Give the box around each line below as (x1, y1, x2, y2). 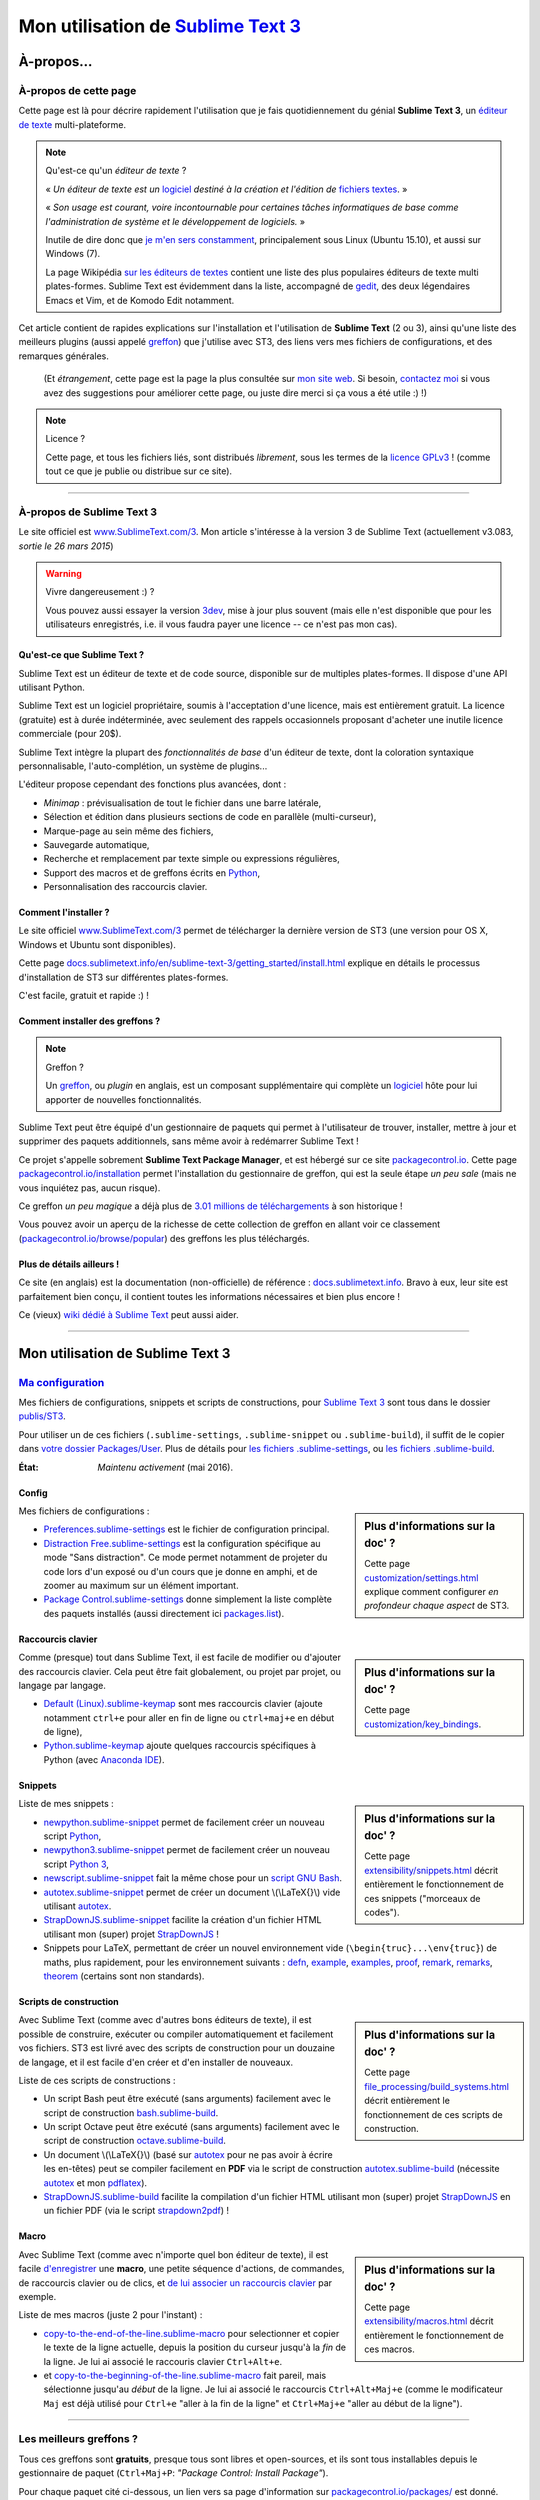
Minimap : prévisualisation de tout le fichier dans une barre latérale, (43, 796, 322, 809)
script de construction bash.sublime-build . (43, 2106, 219, 2119)
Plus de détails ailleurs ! (18, 1258, 120, 1270)
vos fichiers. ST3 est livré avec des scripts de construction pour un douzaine (18, 2042, 335, 2054)
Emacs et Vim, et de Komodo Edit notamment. (45, 294, 235, 306)
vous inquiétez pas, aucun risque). (18, 1181, 161, 1194)
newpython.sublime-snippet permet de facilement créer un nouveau (43, 1816, 325, 1828)
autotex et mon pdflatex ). (43, 2176, 148, 2189)
